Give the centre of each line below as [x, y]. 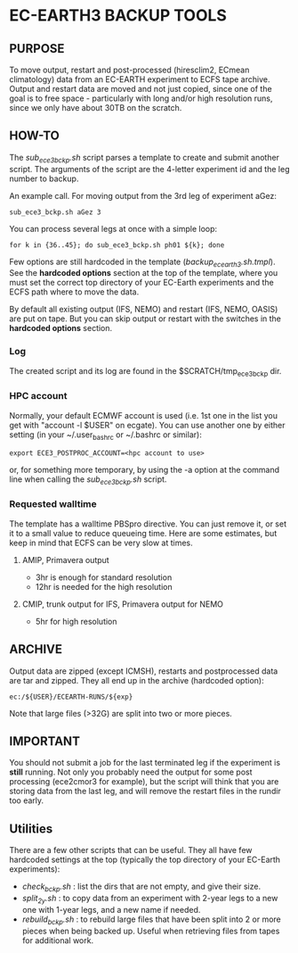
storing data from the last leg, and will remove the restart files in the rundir [145, 791]
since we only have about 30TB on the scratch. [96, 108]
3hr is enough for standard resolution [104, 577]
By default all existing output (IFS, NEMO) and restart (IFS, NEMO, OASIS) [144, 310]
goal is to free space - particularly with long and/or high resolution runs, [141, 98]
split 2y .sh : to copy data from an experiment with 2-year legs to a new [150, 899]
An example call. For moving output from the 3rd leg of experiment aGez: [143, 195]
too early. [27, 800]
